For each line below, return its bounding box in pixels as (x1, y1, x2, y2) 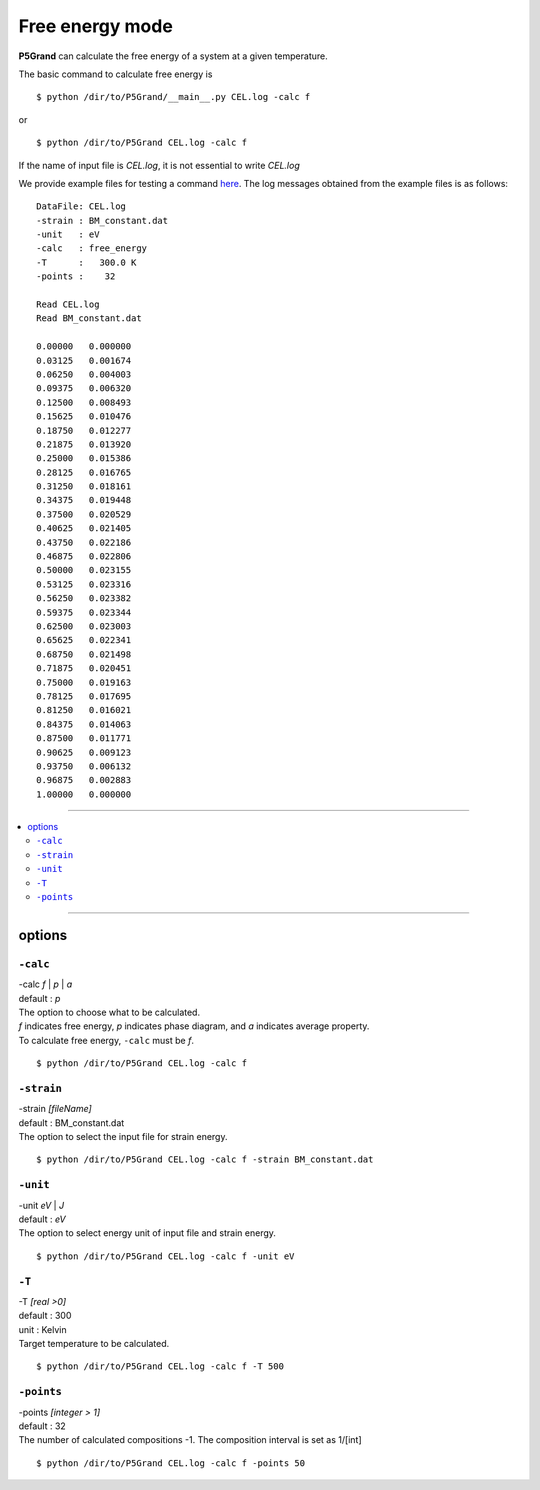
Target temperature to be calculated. (18, 1338, 170, 1350)
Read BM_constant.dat (36, 313, 142, 324)
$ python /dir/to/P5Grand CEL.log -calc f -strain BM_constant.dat (36, 1154, 374, 1165)
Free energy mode (18, 15, 174, 37)
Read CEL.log (36, 299, 100, 310)
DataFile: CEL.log (36, 201, 127, 212)
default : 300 (18, 1310, 72, 1322)
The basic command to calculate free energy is (18, 68, 213, 80)
